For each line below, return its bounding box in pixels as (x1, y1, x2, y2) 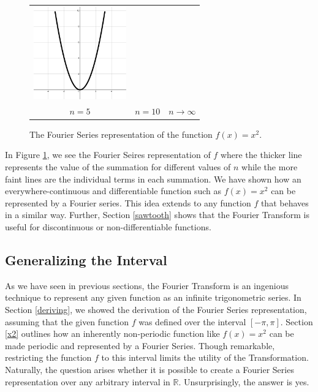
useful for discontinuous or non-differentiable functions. (5, 221, 211, 233)
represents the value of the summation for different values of (5, 160, 231, 173)
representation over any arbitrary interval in (5, 375, 170, 388)
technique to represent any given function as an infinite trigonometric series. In (5, 291, 301, 304)
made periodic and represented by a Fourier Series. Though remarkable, (5, 339, 275, 352)
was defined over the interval (138, 315, 246, 328)
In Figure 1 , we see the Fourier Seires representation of (5, 148, 211, 161)
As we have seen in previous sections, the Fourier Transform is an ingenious (5, 279, 289, 292)
